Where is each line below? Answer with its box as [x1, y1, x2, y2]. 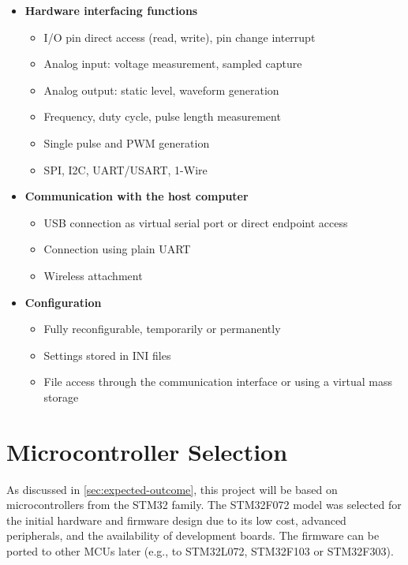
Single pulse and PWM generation [43, 134, 210, 151]
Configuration [24, 294, 102, 310]
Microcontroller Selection [6, 435, 288, 467]
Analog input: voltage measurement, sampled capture [43, 55, 302, 72]
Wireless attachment [43, 267, 143, 283]
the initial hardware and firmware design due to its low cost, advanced [6, 511, 346, 528]
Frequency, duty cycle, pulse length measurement [43, 108, 281, 125]
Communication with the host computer [24, 188, 249, 204]
